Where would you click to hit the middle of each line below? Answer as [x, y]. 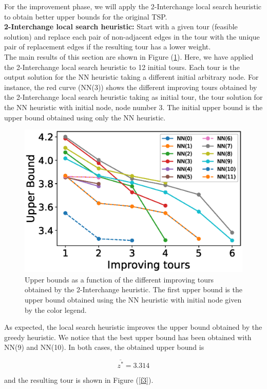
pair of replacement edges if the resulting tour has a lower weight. [108, 47]
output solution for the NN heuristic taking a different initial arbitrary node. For [131, 77]
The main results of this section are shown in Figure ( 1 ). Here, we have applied [129, 56]
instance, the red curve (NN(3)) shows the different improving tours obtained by [131, 87]
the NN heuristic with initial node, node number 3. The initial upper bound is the [133, 107]
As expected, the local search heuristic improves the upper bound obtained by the [133, 327]
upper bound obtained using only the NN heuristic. [85, 117]
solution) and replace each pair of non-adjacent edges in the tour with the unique [132, 36]
